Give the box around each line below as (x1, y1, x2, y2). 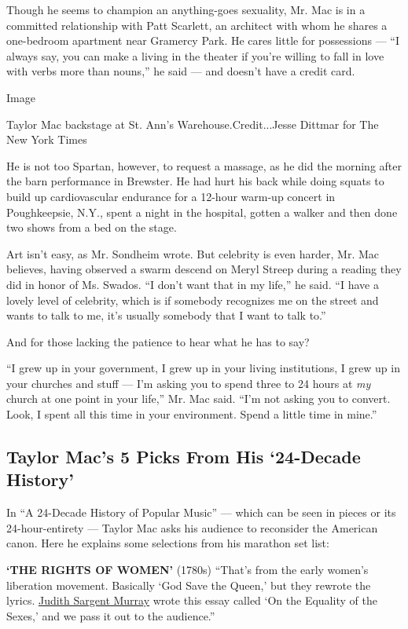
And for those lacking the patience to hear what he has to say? (6, 333, 310, 349)
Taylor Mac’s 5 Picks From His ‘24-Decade (6, 444, 361, 469)
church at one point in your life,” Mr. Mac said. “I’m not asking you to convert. (6, 390, 391, 407)
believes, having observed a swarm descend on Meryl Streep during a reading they (6, 261, 402, 277)
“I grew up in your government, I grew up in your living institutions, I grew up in (6, 360, 400, 376)
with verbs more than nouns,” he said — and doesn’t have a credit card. (6, 63, 355, 79)
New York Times (6, 131, 87, 148)
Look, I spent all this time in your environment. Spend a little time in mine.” (6, 406, 377, 422)
